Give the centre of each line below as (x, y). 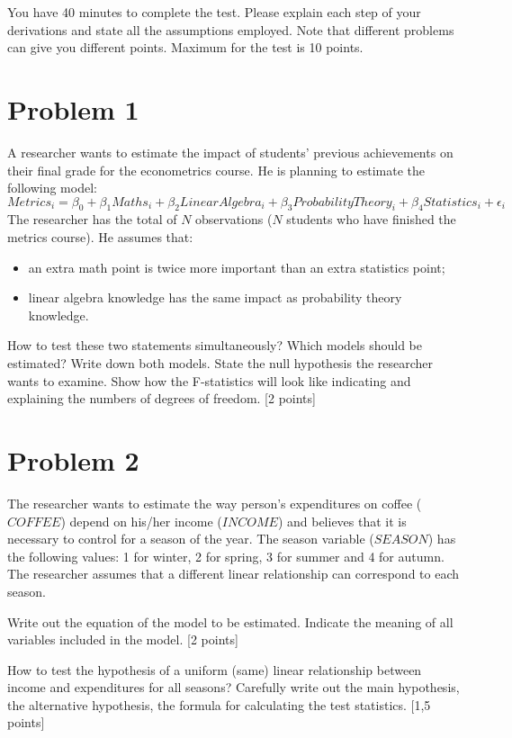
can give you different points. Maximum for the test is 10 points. (185, 47)
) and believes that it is (342, 521)
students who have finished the (371, 219)
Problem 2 (73, 460)
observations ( (234, 219)
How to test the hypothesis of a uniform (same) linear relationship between (215, 669)
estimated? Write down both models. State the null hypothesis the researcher (220, 363)
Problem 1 (73, 108)
